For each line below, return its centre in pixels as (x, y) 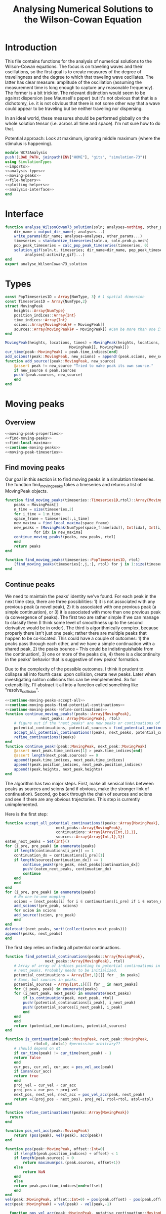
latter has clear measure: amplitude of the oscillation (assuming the (74, 82)
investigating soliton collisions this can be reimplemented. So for (71, 679)
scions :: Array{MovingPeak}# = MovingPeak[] (60, 325)
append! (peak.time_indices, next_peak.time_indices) (69, 760)
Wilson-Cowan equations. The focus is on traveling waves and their (74, 66)
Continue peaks (30, 584)
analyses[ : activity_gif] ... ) (55, 254)
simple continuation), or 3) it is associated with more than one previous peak (83, 612)
